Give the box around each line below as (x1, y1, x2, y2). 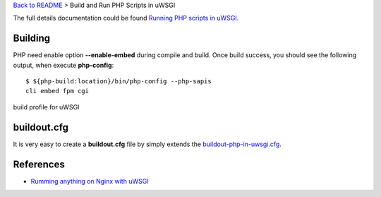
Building (13, 32, 51, 44)
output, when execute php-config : (13, 61, 114, 69)
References (13, 158, 65, 170)
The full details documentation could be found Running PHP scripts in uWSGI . (13, 14, 239, 23)
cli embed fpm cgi (25, 87, 90, 95)
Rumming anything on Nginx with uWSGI (30, 177, 149, 185)
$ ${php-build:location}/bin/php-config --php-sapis (25, 78, 212, 85)
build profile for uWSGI (13, 102, 80, 111)
